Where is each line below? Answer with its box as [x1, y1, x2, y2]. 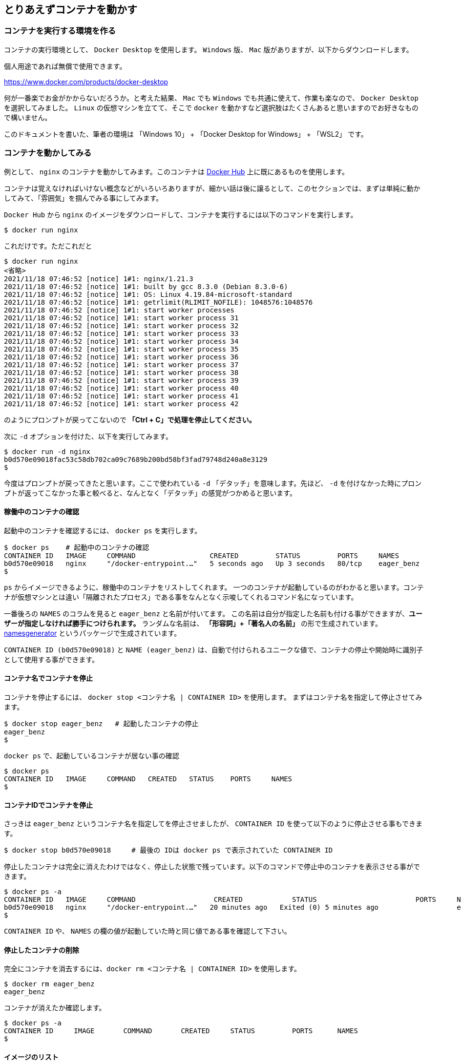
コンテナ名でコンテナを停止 [4, 674, 93, 683]
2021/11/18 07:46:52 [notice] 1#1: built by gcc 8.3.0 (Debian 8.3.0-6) [4, 282, 288, 291]
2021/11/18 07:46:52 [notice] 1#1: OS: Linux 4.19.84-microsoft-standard [4, 290, 293, 298]
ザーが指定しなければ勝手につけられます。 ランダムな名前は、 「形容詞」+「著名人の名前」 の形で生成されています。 [4, 619, 382, 627]
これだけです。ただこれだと [4, 241, 92, 250]
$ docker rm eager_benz [4, 980, 95, 988]
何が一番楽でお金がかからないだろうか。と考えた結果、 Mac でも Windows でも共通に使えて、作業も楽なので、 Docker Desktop [4, 93, 419, 102]
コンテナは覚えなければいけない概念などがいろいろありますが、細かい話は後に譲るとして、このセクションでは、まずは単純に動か [4, 184, 420, 192]
